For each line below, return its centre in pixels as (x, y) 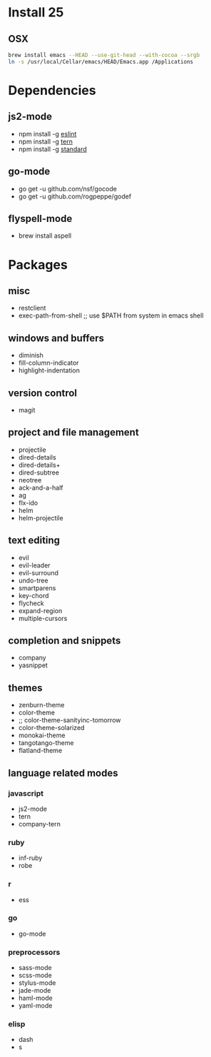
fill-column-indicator (48, 363)
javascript (26, 793)
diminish (31, 355)
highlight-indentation (49, 370)
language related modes (63, 773)
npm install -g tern (46, 141)
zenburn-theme (41, 705)
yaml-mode (35, 1006)
